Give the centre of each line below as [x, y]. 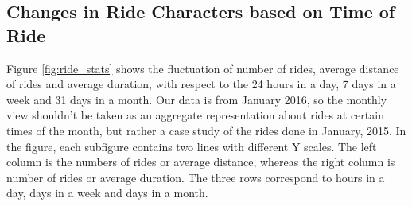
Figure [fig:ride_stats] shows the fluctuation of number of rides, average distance [203, 68]
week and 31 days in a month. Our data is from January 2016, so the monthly [197, 99]
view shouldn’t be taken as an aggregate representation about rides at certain [195, 115]
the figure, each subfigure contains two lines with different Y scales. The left [192, 146]
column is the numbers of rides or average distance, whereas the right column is [201, 162]
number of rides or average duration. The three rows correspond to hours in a [196, 177]
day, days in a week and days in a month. [107, 193]
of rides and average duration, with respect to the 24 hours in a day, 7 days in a [201, 84]
